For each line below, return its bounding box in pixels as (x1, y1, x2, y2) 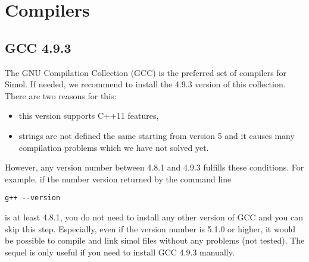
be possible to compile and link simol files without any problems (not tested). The (5, 234, 305, 247)
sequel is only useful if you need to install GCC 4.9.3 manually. (5, 245, 235, 258)
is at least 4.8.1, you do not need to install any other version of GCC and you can (5, 210, 303, 223)
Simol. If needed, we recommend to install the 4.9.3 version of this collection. (5, 78, 286, 90)
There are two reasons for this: (5, 89, 117, 102)
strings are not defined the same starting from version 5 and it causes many (18, 129, 295, 141)
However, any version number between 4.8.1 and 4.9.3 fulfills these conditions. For (5, 161, 304, 173)
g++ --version (5, 194, 61, 203)
